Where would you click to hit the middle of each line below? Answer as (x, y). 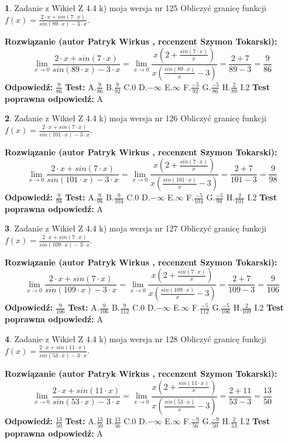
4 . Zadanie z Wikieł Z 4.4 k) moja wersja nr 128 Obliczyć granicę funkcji (136, 338)
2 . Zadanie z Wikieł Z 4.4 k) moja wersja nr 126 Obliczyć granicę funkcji (136, 118)
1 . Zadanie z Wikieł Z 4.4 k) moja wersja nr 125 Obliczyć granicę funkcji (136, 8)
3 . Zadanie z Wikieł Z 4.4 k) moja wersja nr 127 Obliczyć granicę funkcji (136, 228)
